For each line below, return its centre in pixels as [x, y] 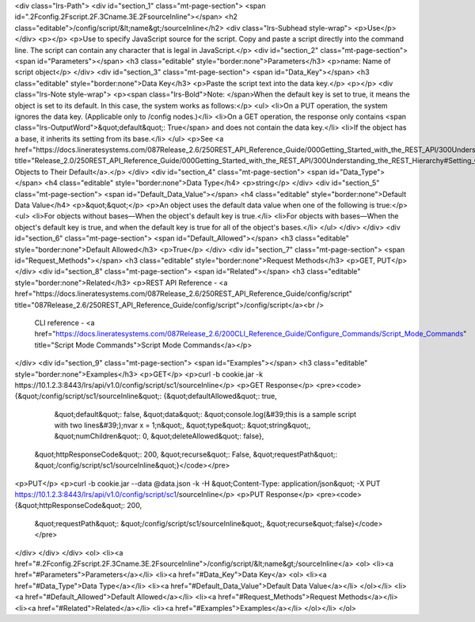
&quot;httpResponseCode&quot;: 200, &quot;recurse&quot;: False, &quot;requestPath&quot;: [186, 454]
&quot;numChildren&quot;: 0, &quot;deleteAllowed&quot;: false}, [159, 436]
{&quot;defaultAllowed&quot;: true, [220, 396]
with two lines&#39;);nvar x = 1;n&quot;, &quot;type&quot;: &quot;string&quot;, [182, 425]
